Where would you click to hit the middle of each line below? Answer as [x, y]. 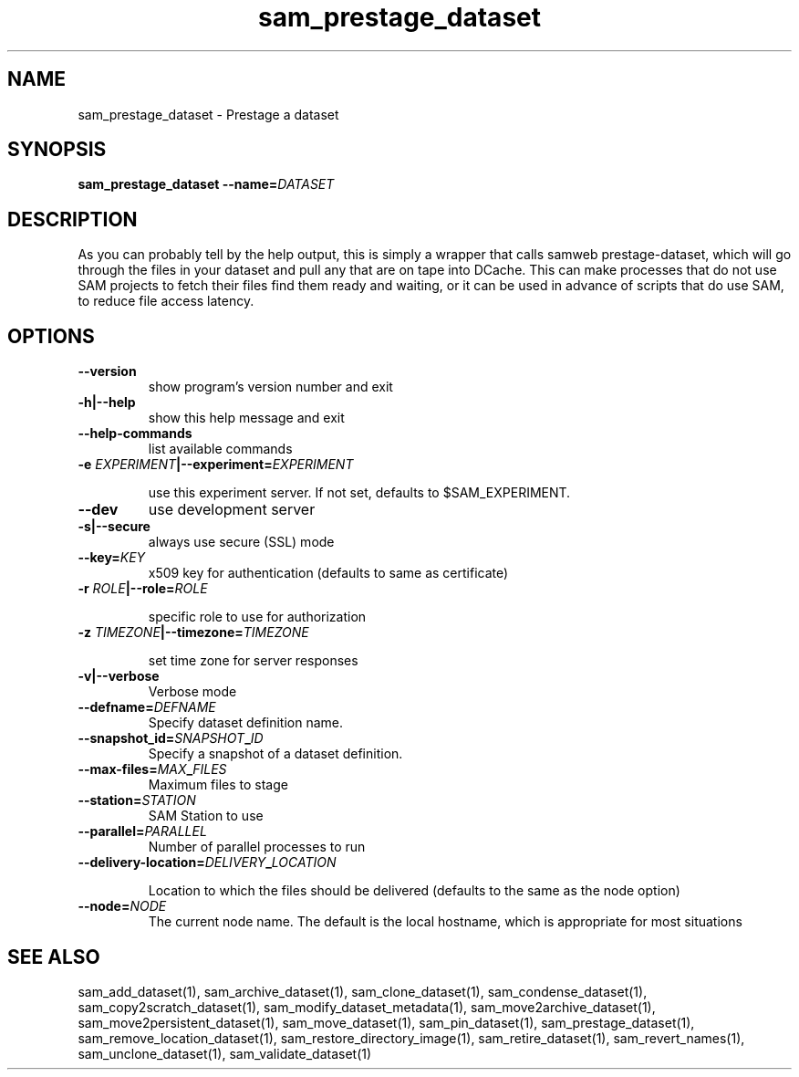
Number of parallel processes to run [257, 847]
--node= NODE [122, 906]
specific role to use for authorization [257, 617]
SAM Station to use [206, 816]
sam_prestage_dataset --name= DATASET [206, 184]
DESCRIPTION [73, 219]
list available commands [220, 449]
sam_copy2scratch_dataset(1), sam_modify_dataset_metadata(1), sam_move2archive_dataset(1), [367, 1007]
